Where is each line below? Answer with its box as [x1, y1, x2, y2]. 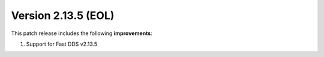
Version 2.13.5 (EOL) [11, 9, 115, 22]
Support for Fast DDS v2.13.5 [26, 40, 98, 47]
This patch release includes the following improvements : [11, 30, 152, 37]
